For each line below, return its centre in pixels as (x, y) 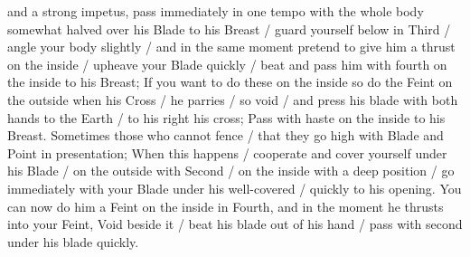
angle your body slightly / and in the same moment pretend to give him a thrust (231, 47)
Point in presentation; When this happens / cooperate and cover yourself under (227, 152)
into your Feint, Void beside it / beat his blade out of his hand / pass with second (235, 224)
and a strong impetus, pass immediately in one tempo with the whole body (216, 11)
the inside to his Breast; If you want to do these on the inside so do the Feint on (230, 82)
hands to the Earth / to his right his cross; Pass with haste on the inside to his (226, 117)
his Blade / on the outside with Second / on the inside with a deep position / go (231, 171)
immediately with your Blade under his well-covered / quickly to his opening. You (235, 188)
